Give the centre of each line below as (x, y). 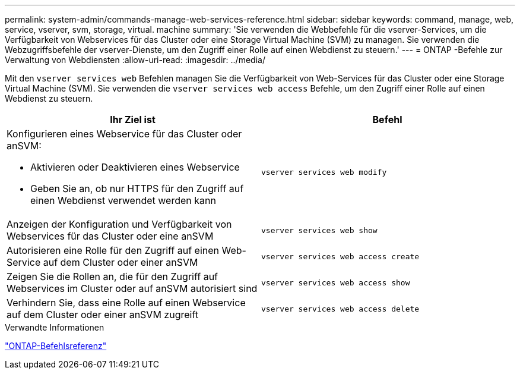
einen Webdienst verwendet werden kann (123, 200)
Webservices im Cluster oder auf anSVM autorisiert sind (132, 288)
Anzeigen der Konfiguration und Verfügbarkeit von (119, 224)
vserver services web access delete (340, 309)
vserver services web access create (340, 256)
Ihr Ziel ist (133, 120)
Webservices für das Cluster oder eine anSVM (110, 236)
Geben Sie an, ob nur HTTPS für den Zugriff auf (137, 188)
